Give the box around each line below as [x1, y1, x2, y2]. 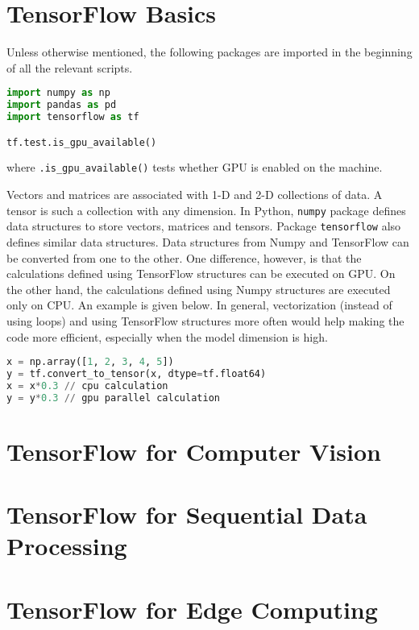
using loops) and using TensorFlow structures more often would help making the [6, 313, 404, 329]
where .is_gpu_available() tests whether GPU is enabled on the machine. [6, 159, 383, 176]
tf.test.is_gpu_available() [6, 136, 157, 148]
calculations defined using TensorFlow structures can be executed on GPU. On [6, 265, 396, 282]
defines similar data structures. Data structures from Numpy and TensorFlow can [6, 234, 409, 251]
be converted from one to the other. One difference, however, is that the [6, 249, 362, 266]
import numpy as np [6, 87, 110, 99]
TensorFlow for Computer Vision [6, 434, 381, 467]
